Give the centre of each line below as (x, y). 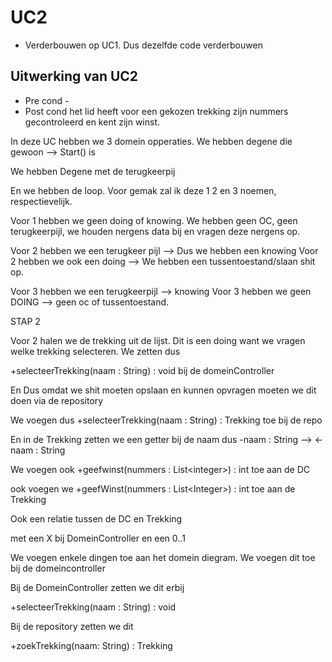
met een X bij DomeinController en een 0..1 (98, 538)
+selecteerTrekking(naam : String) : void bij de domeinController (142, 370)
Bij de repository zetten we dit (72, 626)
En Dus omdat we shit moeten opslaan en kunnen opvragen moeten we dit (163, 390)
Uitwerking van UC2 (74, 76)
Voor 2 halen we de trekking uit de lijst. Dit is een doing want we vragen (158, 340)
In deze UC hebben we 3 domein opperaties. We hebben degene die (151, 141)
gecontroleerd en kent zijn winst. (92, 122)
